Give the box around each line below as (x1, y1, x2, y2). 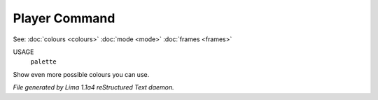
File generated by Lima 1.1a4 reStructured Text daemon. (13, 83, 174, 92)
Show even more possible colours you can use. (13, 70, 150, 78)
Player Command (13, 10, 115, 26)
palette (30, 58, 57, 66)
